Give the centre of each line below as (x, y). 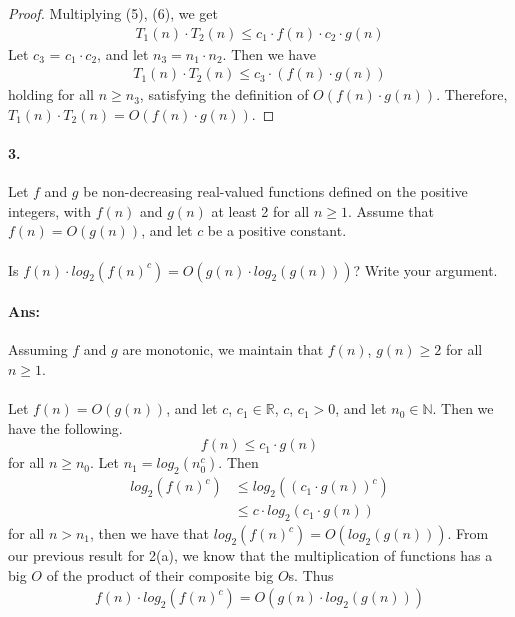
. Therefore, (472, 94)
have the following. (65, 427)
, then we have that (150, 533)
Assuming (38, 349)
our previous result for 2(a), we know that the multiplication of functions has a (250, 555)
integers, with (49, 210)
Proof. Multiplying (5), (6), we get (113, 13)
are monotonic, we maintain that (223, 349)
